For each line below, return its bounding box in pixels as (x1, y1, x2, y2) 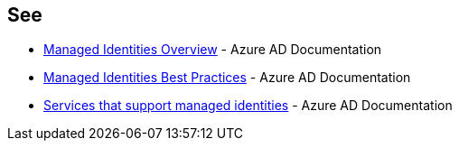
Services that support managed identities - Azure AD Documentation (43, 97, 453, 114)
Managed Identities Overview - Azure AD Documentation (43, 42, 382, 58)
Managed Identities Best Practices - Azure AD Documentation (43, 69, 411, 86)
